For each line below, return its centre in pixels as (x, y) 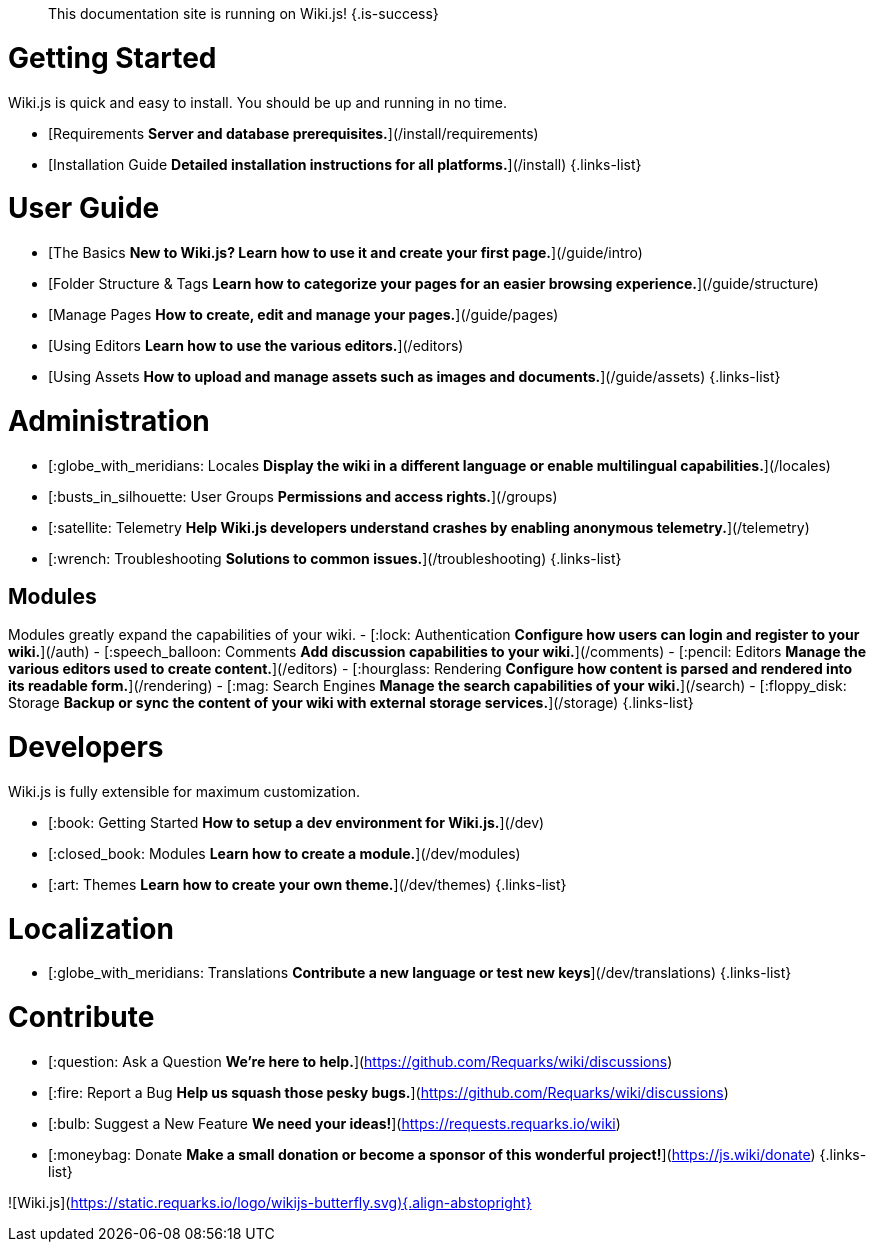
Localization (91, 928)
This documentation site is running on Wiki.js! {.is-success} (243, 13)
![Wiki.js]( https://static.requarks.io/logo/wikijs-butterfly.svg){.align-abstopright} (270, 1202)
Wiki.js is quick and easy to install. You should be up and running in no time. (257, 102)
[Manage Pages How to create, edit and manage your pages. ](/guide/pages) (303, 314)
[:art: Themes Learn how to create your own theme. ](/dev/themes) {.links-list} (307, 884)
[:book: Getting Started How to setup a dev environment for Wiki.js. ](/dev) (296, 822)
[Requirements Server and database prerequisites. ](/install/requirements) (293, 133)
